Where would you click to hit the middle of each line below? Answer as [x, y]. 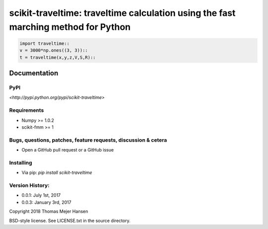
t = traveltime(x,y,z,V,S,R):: [58, 57]
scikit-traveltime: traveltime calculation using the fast [122, 13]
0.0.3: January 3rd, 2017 [46, 202]
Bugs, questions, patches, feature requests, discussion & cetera [88, 140]
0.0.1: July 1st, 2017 [41, 195]
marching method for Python [70, 27]
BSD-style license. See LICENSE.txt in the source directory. [70, 221]
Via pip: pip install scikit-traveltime [57, 173]
